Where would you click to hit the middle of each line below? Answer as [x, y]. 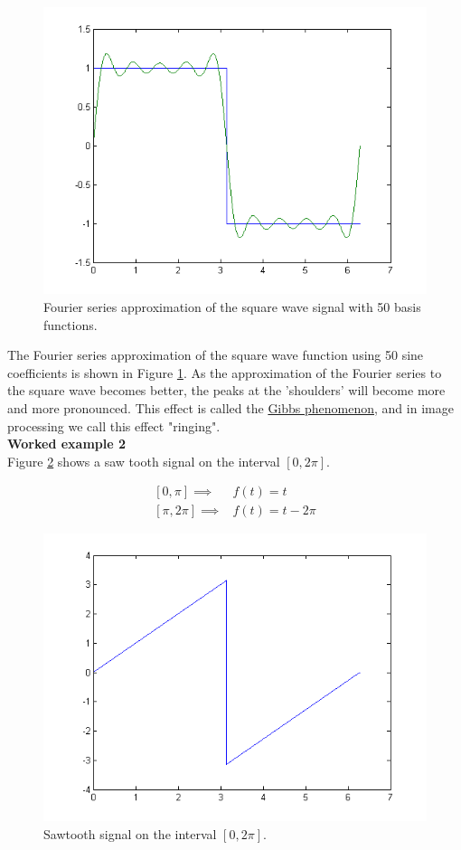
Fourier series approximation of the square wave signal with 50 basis [232, 307]
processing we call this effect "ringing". [114, 425]
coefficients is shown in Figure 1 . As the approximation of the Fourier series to [225, 372]
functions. [71, 324]
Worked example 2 [67, 444]
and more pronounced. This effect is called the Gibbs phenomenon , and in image [230, 407]
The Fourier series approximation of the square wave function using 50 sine [216, 355]
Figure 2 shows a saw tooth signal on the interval [144, 461]
